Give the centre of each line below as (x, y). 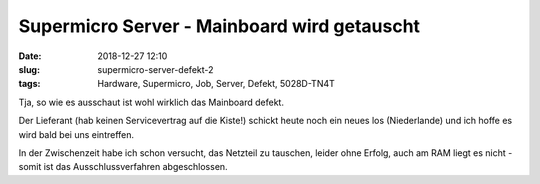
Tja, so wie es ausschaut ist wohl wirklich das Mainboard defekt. (151, 102)
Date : (30, 56)
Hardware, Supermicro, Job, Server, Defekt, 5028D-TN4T (216, 84)
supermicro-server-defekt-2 (155, 69)
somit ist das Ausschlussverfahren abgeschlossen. (123, 167)
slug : (29, 69)
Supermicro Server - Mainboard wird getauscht (219, 26)
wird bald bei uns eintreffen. (76, 134)
